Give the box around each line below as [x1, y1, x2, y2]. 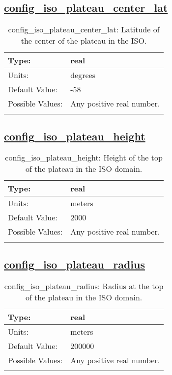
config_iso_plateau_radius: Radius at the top [4, 280, 164, 292]
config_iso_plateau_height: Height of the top [5, 152, 163, 163]
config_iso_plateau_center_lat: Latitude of [8, 24, 160, 35]
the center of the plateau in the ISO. [21, 35, 147, 47]
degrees [70, 69, 95, 81]
